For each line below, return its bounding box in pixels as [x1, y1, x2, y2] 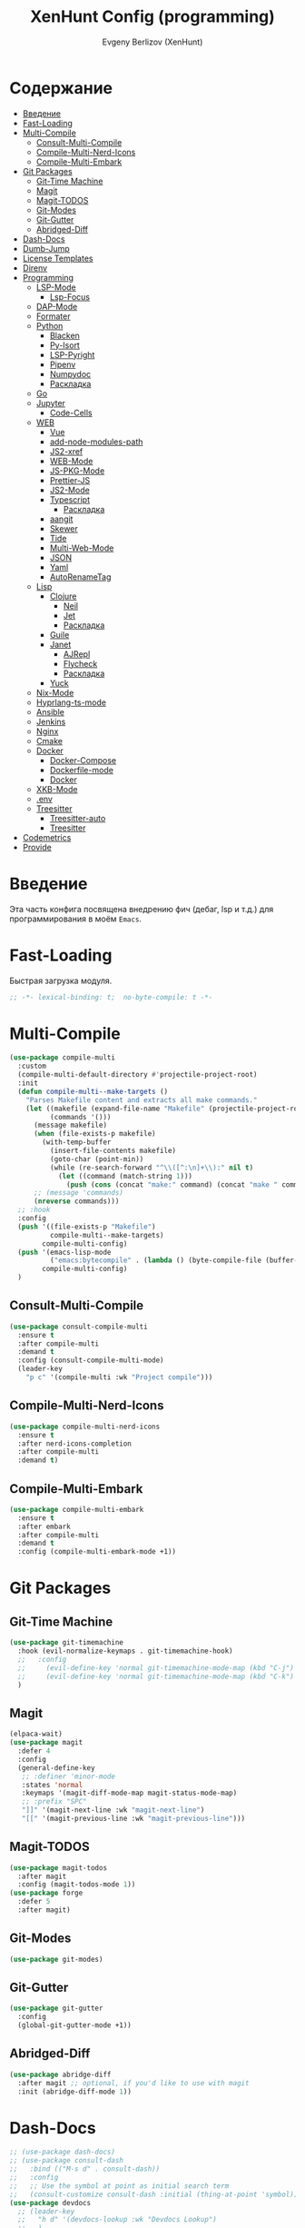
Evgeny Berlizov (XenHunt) [102, 36, 203, 47]
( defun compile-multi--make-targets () [17, 1087, 169, 1096]
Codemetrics [22, 831, 72, 842]
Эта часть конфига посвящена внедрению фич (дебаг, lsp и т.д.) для [9, 903, 274, 914]
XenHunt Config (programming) [30, 6, 275, 27]
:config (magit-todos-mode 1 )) [17, 1880, 136, 1889]
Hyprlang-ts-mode [35, 697, 107, 708]
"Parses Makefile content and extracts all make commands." [25, 1095, 258, 1105]
